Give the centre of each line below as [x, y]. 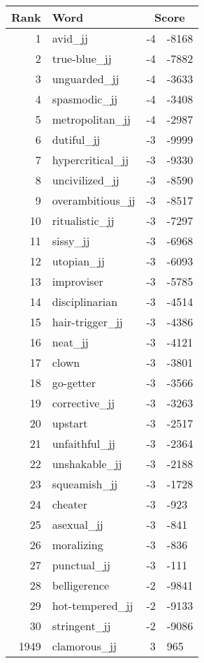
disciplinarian [85, 301]
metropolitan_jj [91, 119]
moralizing [78, 545]
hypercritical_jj [90, 160]
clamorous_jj [84, 646]
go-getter [74, 382]
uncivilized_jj [86, 180]
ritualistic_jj [83, 220]
